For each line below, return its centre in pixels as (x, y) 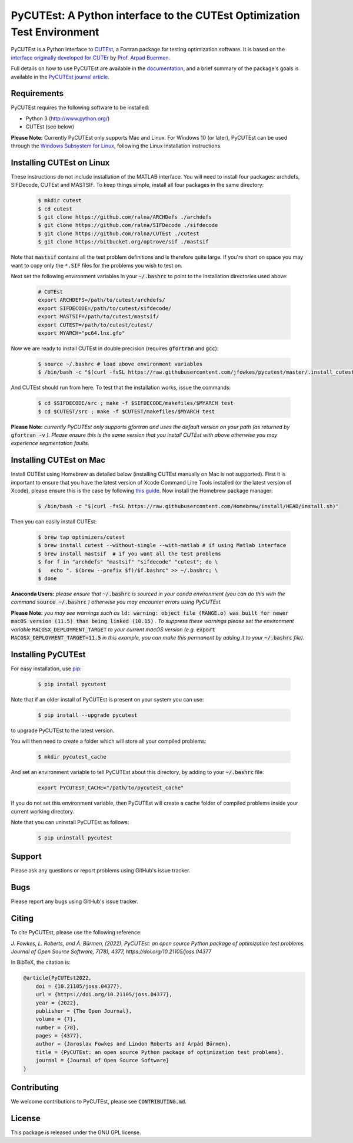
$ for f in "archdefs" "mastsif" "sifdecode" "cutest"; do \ (128, 562)
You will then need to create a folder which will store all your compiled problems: (109, 741)
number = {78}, (57, 1027)
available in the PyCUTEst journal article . (60, 77)
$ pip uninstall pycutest (75, 838)
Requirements (37, 93)
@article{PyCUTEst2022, (58, 978)
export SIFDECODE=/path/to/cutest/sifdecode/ (105, 308)
